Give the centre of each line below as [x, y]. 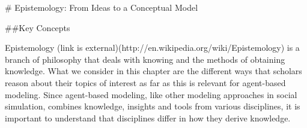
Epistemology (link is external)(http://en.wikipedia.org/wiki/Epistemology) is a [152, 48]
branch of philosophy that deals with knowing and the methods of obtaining [145, 59]
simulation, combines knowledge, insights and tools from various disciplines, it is [153, 106]
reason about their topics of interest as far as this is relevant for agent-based [145, 82]
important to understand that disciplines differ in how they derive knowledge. [148, 118]
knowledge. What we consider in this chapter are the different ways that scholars [153, 71]
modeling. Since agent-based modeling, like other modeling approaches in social [151, 94]
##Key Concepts [38, 27]
